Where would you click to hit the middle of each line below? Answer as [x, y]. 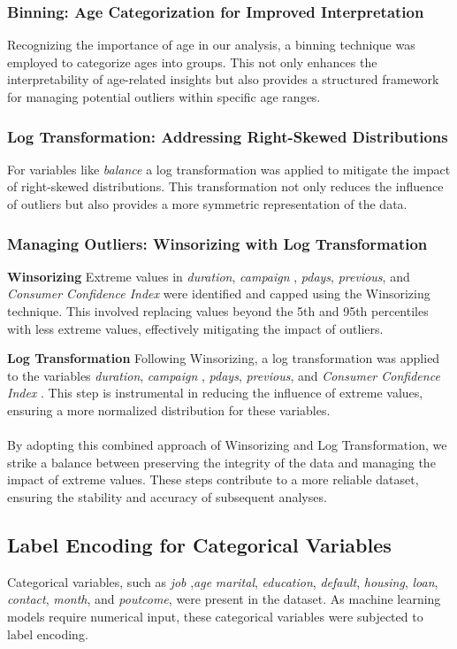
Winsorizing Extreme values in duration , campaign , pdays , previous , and [209, 276]
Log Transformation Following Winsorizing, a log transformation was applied [224, 358]
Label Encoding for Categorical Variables [199, 544]
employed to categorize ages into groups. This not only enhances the [192, 62]
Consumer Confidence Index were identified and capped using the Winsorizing [219, 294]
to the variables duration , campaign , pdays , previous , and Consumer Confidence [224, 375]
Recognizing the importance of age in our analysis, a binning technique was [211, 45]
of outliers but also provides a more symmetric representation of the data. [207, 204]
